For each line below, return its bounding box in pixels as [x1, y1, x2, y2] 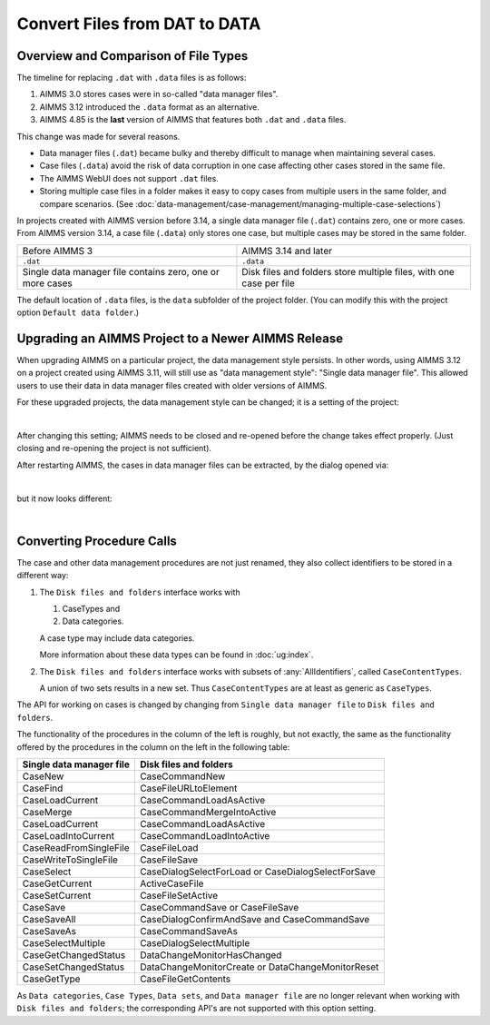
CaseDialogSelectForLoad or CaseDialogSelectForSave [139, 865, 376, 878]
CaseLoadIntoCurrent [22, 829, 115, 842]
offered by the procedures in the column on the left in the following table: [16, 741, 290, 753]
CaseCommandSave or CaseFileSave [139, 901, 299, 913]
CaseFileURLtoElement [139, 782, 238, 794]
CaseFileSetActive [139, 889, 219, 902]
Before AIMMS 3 [22, 244, 93, 257]
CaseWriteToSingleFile [22, 853, 118, 866]
